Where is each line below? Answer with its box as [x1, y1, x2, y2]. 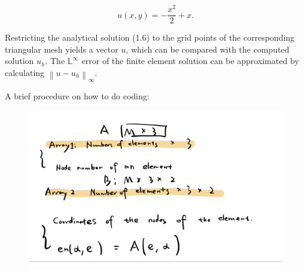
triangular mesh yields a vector [5, 42, 118, 55]
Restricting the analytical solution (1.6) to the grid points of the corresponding [5, 31, 295, 44]
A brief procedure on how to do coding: [5, 90, 150, 102]
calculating [5, 66, 45, 78]
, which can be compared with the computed [126, 42, 290, 55]
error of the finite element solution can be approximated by [81, 54, 299, 67]
